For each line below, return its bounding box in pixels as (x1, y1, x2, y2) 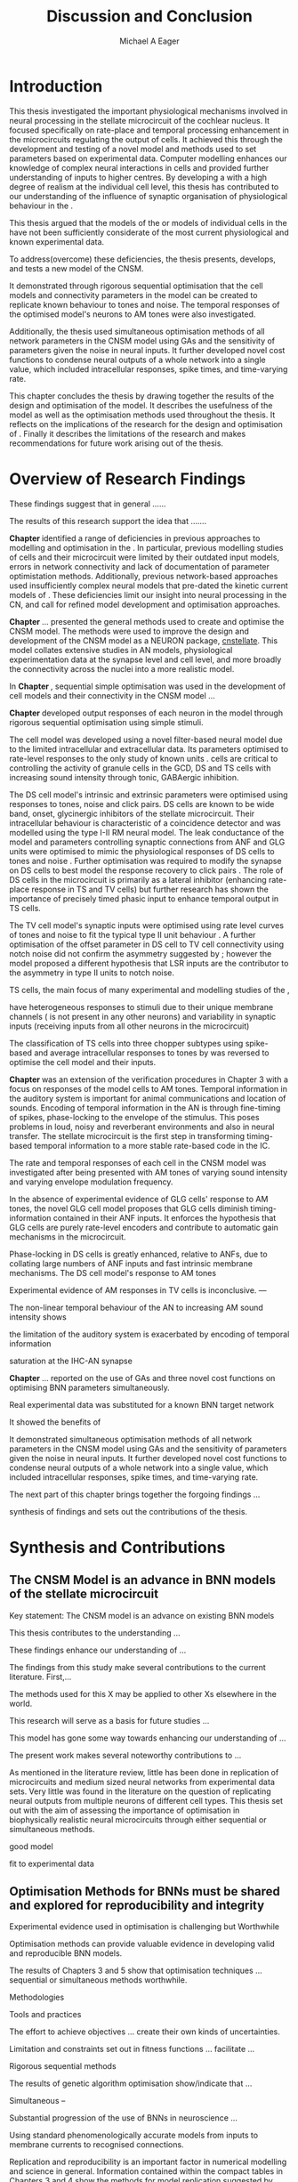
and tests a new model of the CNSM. (9, 263, 144, 273)
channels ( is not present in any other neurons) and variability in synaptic (9, 1011, 277, 1022)
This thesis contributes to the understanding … (9, 1627, 181, 1638)
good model (9, 1840, 53, 1852)
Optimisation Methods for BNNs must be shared (9, 1884, 280, 1899)
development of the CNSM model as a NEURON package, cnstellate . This (9, 634, 278, 646)
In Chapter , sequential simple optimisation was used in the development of (9, 681, 286, 691)
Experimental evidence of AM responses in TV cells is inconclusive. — (9, 1284, 267, 1296)
